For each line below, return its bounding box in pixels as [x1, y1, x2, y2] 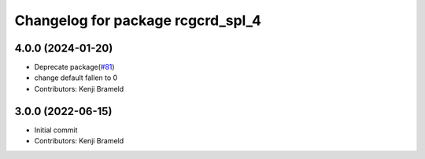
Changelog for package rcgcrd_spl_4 [14, 12, 261, 29]
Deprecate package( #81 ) [34, 63, 115, 72]
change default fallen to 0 [34, 73, 118, 82]
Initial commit [34, 125, 78, 135]
